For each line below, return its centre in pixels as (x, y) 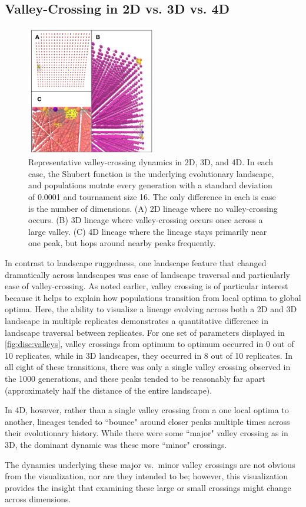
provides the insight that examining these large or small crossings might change (148, 487)
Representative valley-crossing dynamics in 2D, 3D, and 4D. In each (151, 162)
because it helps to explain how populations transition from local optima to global (153, 297)
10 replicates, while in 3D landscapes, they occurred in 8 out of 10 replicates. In (149, 355)
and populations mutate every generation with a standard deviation (150, 185)
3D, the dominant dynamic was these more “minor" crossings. (116, 444)
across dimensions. (38, 499)
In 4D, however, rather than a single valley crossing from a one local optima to (147, 410)
